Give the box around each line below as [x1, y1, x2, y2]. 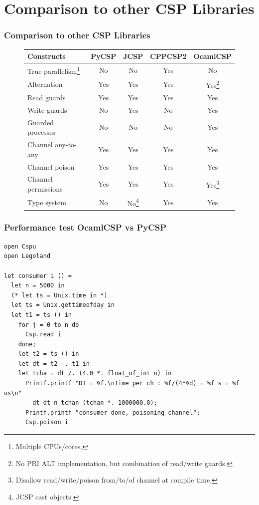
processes [27, 127, 55, 137]
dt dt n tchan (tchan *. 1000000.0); [32, 399, 157, 407]
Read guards [27, 92, 66, 102]
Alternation [27, 79, 63, 89]
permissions [27, 183, 63, 194]
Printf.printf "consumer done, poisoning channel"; [25, 409, 200, 416]
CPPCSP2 [150, 51, 187, 61]
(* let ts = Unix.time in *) [11, 291, 108, 299]
